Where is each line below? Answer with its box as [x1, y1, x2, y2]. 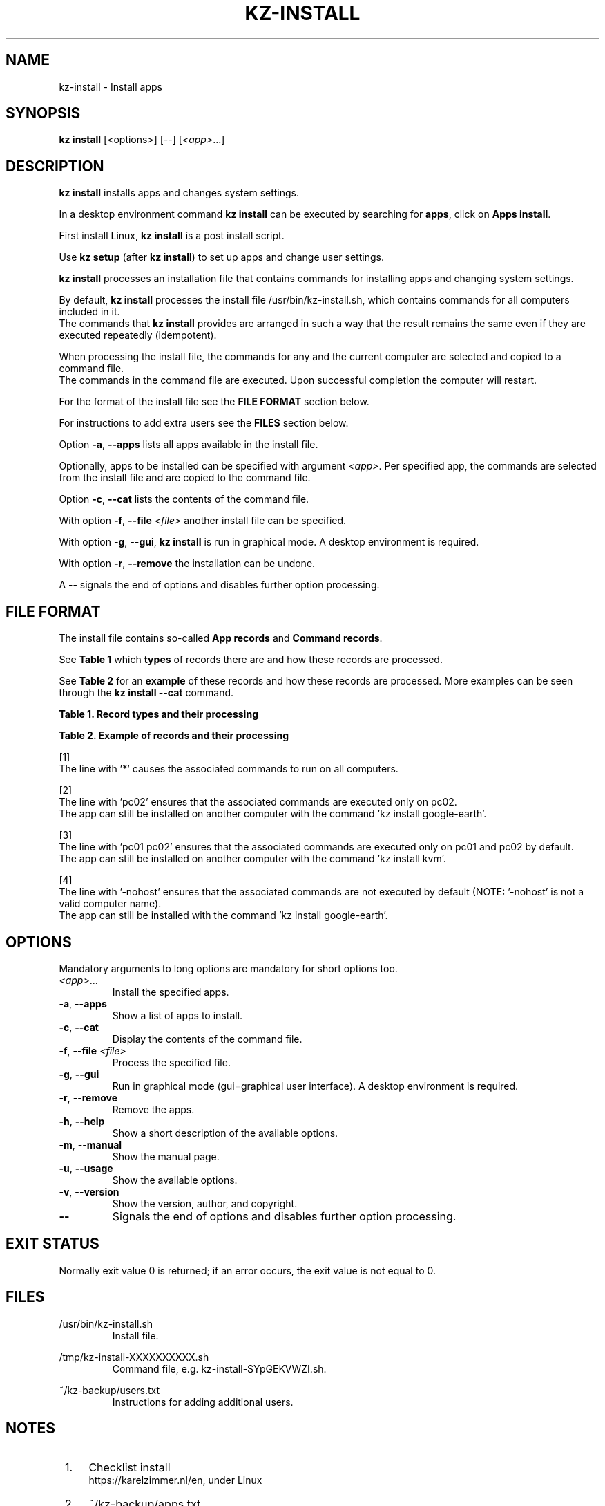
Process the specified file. [112, 1056, 231, 1068]
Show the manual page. [112, 1150, 220, 1162]
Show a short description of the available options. [112, 1126, 338, 1139]
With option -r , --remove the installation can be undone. [59, 557, 316, 570]
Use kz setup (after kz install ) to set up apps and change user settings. [59, 251, 384, 263]
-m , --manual [59, 1138, 122, 1151]
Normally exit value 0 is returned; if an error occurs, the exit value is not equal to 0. [59, 1264, 436, 1276]
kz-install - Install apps [59, 80, 162, 93]
